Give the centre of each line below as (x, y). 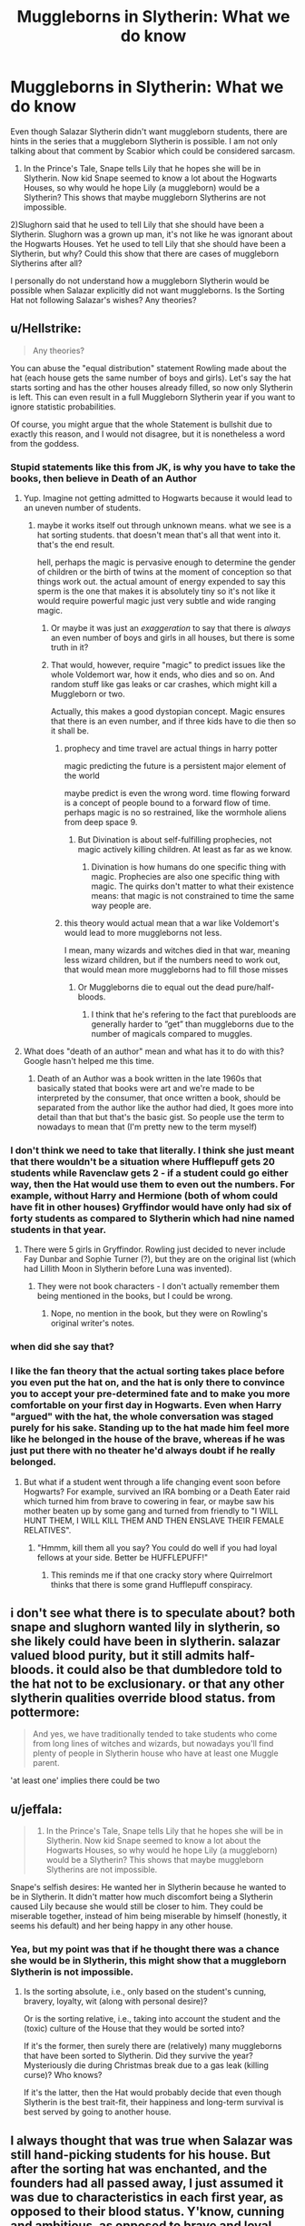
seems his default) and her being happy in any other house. (122, 1926)
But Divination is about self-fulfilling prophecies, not (175, 840)
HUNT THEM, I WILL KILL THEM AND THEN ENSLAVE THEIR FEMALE (154, 1520)
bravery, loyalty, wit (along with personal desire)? (115, 2001)
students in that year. (59, 1229)
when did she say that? (62, 1347)
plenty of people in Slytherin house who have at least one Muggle (156, 1753)
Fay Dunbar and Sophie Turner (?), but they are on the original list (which (160, 1259)
